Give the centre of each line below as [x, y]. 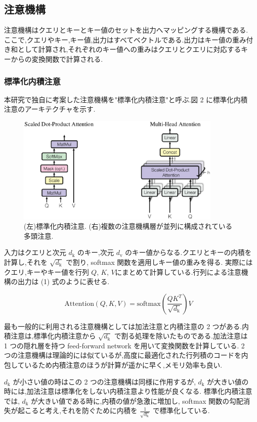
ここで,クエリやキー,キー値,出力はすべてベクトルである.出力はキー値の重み [125, 39]
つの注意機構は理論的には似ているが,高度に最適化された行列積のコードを [123, 355]
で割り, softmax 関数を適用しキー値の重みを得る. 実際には [159, 262]
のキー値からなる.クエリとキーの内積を [188, 252]
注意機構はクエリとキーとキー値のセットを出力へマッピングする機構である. [126, 30]
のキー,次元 [96, 252]
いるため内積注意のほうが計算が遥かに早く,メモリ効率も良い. [123, 365]
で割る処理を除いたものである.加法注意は [181, 336]
